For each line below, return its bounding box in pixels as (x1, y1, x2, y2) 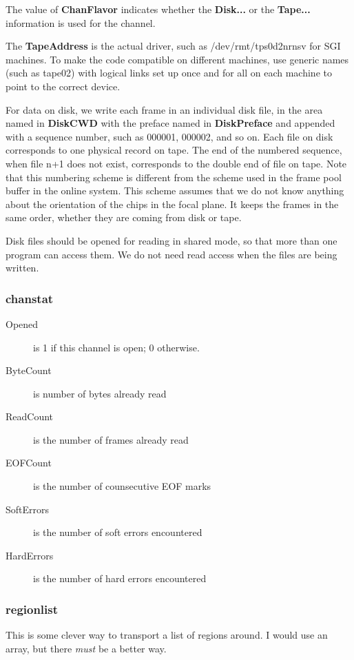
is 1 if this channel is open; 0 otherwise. (33, 340, 200, 354)
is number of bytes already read (33, 386, 167, 400)
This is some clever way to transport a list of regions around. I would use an (6, 628, 328, 642)
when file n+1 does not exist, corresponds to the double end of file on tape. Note (6, 156, 347, 170)
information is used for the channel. (6, 15, 156, 30)
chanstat (6, 289, 54, 307)
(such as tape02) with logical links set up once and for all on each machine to (6, 65, 332, 80)
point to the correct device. (6, 79, 121, 93)
